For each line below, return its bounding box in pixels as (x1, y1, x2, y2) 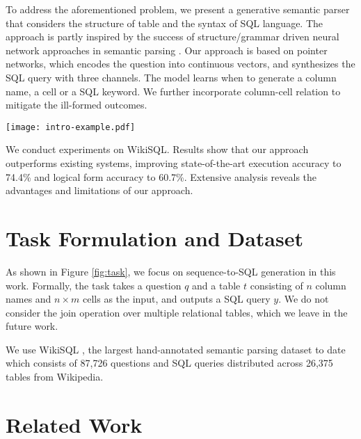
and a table (192, 278, 241, 292)
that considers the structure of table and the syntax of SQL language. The (6, 15, 323, 30)
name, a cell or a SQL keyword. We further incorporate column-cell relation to (6, 83, 341, 98)
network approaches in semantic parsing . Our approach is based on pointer (6, 42, 328, 57)
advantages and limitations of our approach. (6, 183, 193, 198)
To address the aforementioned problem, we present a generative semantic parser (6, 2, 350, 16)
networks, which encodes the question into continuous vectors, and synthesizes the (6, 56, 355, 71)
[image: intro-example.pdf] (6, 122, 136, 132)
